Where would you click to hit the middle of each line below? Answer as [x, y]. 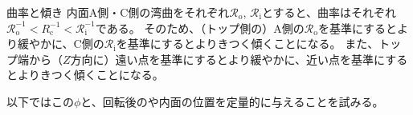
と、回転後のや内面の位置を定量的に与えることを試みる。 [232, 101]
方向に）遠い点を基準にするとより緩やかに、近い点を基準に [228, 59]
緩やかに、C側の [61, 44]
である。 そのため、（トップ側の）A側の [200, 28]
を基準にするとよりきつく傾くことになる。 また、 [247, 44]
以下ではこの [40, 101]
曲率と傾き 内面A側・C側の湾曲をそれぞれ [118, 12]
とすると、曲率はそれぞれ [329, 12]
